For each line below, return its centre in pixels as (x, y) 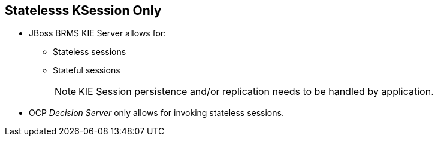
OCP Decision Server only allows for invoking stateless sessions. (156, 113)
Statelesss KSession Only (83, 10)
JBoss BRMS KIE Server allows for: (98, 33)
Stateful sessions (87, 70)
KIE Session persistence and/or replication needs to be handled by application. (256, 92)
